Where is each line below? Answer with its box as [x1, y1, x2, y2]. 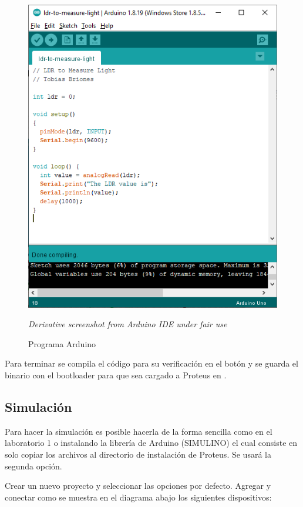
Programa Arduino [28, 337, 96, 350]
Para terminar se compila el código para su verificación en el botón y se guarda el [5, 357, 298, 370]
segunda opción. [5, 459, 62, 472]
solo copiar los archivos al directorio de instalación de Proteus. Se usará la [5, 448, 271, 460]
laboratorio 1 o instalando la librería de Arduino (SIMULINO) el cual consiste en [5, 437, 298, 449]
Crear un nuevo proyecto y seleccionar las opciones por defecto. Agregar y [5, 479, 271, 492]
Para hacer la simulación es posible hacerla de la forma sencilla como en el [5, 425, 272, 437]
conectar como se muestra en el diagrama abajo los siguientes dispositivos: [5, 491, 272, 503]
